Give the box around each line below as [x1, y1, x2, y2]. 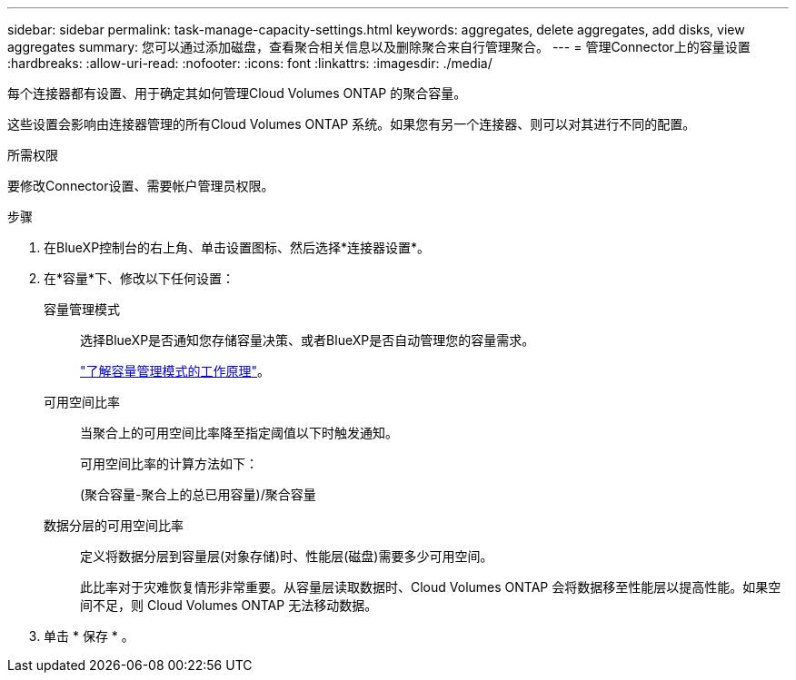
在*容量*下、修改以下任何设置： [44, 271, 235, 286]
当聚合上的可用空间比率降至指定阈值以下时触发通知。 [80, 425, 398, 440]
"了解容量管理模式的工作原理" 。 [80, 363, 271, 379]
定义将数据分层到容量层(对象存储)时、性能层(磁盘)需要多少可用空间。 [80, 548, 493, 564]
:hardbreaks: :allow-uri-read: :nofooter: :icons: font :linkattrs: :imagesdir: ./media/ [7, 55, 493, 71]
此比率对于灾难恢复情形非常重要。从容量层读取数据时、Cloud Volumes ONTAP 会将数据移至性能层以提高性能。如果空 [80, 579, 781, 595]
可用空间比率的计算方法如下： [80, 456, 258, 471]
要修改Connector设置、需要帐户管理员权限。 [7, 178, 274, 193]
